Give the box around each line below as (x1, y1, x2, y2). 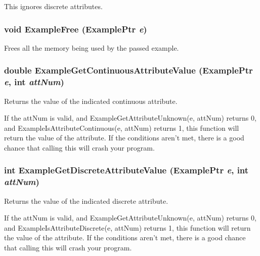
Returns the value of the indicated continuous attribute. (4, 95, 178, 106)
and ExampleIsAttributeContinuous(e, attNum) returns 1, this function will (4, 122, 239, 133)
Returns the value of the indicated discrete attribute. (4, 195, 168, 206)
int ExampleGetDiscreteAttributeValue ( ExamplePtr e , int (4, 164, 249, 176)
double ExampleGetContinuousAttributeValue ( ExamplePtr (4, 64, 253, 77)
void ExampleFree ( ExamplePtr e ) (4, 22, 147, 35)
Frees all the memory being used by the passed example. (4, 42, 179, 53)
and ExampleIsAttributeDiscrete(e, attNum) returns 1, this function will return (4, 222, 251, 233)
